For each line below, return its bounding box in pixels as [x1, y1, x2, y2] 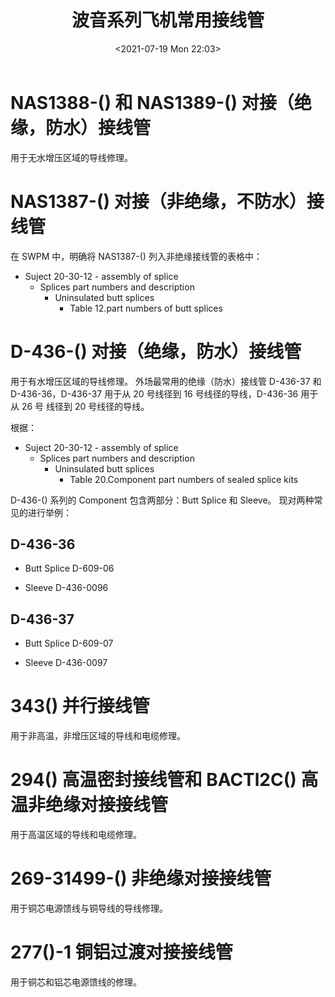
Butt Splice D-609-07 [24, 637, 114, 650]
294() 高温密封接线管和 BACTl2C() [10, 769, 297, 791]
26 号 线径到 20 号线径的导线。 [21, 400, 150, 412]
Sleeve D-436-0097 [24, 657, 108, 669]
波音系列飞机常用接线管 [71, 9, 265, 32]
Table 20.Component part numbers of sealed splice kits [69, 473, 299, 485]
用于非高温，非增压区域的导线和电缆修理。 [10, 730, 186, 742]
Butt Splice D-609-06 [24, 562, 115, 575]
